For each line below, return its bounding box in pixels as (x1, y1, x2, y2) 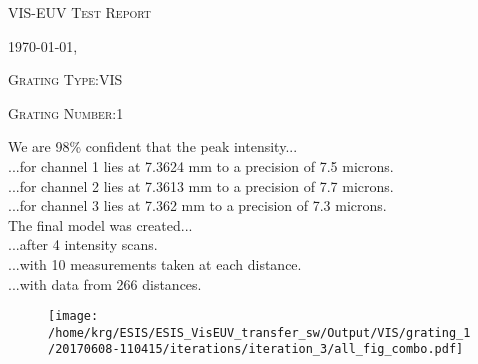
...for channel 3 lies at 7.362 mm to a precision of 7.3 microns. (8, 195, 387, 216)
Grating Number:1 (8, 102, 124, 123)
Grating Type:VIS (8, 69, 123, 90)
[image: (48, 309, 99, 324)
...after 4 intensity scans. (8, 234, 158, 255)
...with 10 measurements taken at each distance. (8, 253, 302, 274)
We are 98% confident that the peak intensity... (8, 136, 298, 157)
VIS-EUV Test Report (8, 2, 152, 22)
